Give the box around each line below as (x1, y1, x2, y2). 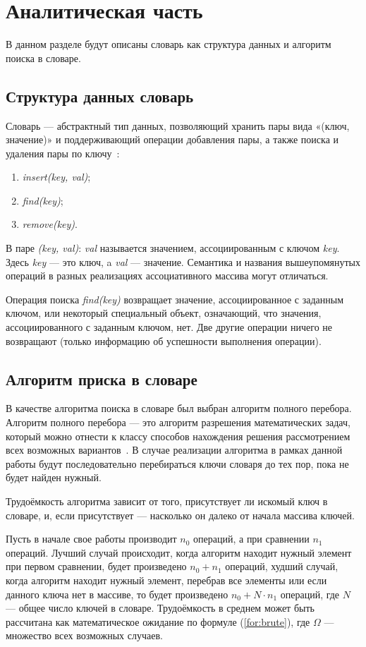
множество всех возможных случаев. (6, 628, 163, 643)
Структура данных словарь (6, 85, 194, 107)
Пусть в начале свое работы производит (6, 531, 177, 546)
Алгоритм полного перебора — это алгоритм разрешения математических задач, (6, 415, 350, 430)
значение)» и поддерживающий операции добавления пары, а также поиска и (6, 132, 339, 147)
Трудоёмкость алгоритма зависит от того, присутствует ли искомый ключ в (6, 494, 328, 508)
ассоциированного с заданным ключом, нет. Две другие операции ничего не (6, 320, 333, 334)
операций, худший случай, (225, 559, 338, 574)
